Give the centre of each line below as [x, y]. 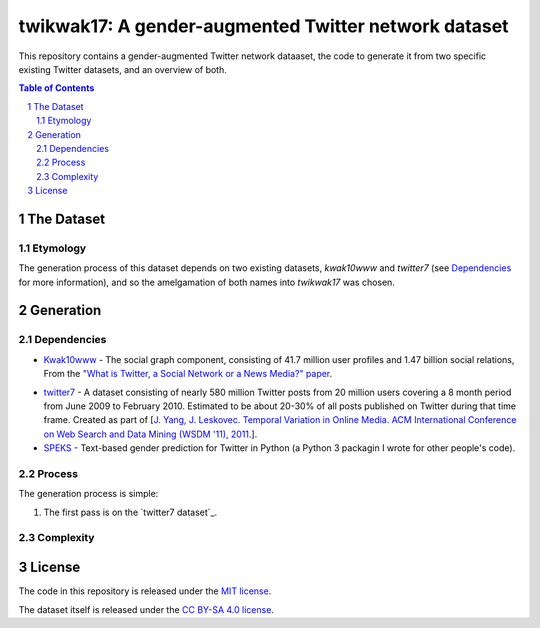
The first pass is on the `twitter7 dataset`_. [130, 512]
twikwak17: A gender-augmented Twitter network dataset [263, 26]
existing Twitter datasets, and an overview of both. [122, 69]
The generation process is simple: [88, 494]
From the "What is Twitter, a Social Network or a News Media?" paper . [188, 374]
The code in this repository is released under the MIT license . [145, 591]
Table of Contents [56, 88]
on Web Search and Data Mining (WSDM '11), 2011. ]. [150, 434]
